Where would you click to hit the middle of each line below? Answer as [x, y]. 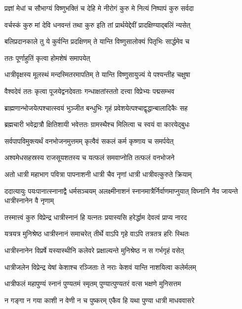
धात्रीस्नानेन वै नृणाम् [29, 200]
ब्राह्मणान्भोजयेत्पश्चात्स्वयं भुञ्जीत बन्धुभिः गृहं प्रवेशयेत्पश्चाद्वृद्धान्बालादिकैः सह [96, 108]
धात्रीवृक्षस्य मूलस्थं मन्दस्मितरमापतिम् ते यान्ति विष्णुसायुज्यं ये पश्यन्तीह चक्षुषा [97, 74]
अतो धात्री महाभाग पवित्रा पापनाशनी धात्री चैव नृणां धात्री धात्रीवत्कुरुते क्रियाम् [98, 174]
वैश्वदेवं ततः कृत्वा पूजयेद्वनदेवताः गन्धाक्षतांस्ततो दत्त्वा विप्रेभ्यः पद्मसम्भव [89, 91]
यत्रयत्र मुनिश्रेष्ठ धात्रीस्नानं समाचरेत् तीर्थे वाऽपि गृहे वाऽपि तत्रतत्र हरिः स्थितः [97, 234]
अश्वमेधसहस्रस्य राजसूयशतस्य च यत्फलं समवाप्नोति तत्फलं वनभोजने [90, 157]
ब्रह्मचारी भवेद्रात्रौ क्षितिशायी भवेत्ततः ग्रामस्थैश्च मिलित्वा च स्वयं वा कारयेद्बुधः [97, 124]
